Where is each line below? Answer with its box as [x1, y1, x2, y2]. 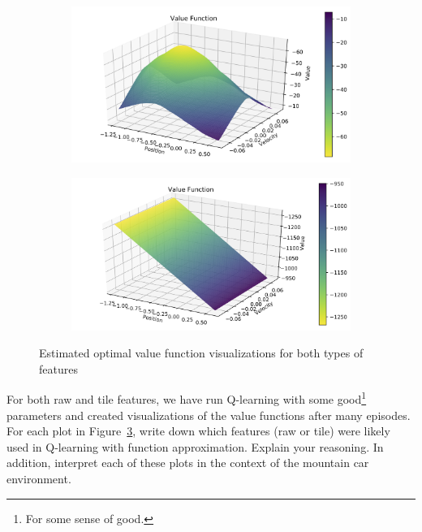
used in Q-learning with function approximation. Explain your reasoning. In [6, 438, 384, 455]
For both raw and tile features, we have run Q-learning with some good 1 [6, 388, 367, 407]
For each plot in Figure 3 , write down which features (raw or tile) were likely [6, 422, 390, 439]
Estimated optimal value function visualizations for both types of [39, 344, 364, 361]
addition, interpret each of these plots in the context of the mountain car [6, 454, 369, 471]
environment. [6, 469, 71, 487]
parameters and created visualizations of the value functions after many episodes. [6, 406, 411, 423]
